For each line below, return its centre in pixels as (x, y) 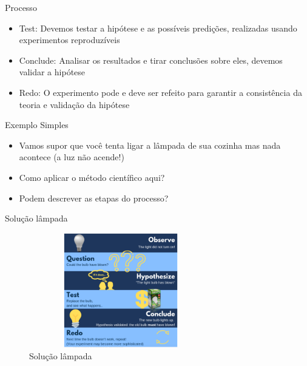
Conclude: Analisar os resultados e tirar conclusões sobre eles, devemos (151, 60)
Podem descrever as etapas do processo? (94, 198)
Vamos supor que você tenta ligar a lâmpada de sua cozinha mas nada (150, 145)
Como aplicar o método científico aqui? (92, 177)
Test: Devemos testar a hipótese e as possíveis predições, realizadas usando (158, 28)
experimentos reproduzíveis (69, 40)
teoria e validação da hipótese (74, 104)
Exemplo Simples (37, 125)
